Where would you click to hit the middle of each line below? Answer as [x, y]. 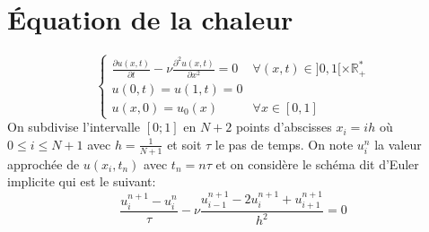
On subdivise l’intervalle [74, 127]
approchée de [44, 163]
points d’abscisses [284, 127]
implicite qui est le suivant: [82, 181]
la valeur [398, 144]
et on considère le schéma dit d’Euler [317, 163]
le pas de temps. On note [284, 144]
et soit [184, 144]
